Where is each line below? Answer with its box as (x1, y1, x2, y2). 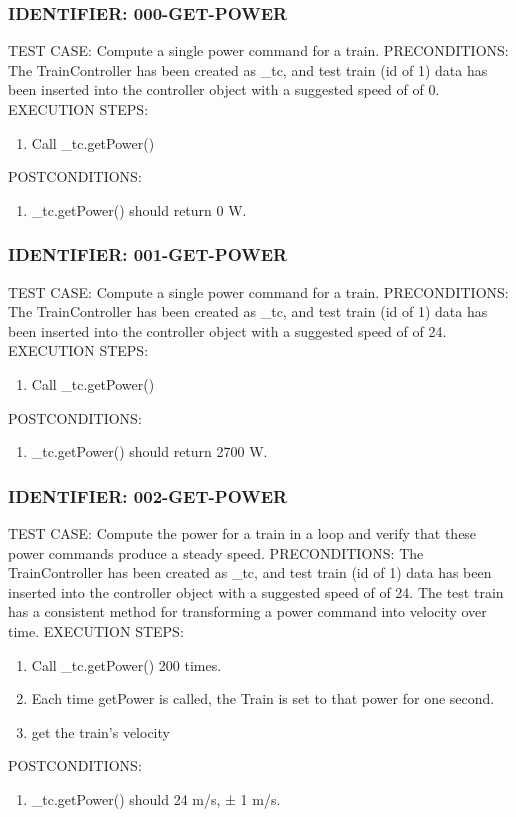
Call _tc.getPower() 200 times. (31, 654, 222, 675)
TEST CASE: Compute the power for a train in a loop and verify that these (8, 522, 477, 543)
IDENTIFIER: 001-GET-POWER (8, 242, 288, 267)
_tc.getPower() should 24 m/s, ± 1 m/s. (31, 788, 281, 809)
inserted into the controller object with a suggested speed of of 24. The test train (8, 581, 504, 602)
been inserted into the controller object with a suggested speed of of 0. (8, 79, 440, 100)
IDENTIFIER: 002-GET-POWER (8, 483, 288, 508)
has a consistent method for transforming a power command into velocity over (8, 601, 487, 622)
